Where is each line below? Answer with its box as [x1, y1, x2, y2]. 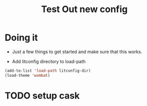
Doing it [5, 32, 38, 43]
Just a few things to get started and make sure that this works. [12, 48, 142, 55]
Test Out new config [41, 4, 128, 15]
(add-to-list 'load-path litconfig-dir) [5, 68, 91, 73]
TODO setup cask [5, 90, 80, 101]
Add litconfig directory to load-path [12, 58, 86, 64]
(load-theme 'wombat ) [5, 73, 51, 78]
